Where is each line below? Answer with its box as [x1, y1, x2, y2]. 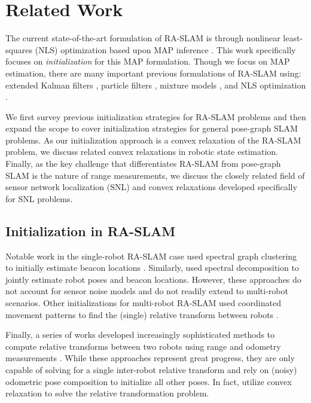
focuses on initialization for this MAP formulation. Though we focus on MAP [5, 55, 290, 68]
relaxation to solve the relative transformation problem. [5, 387, 209, 399]
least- [283, 32, 303, 44]
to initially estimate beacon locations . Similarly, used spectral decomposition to [5, 261, 299, 274]
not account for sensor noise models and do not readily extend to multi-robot [5, 285, 288, 297]
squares [5, 43, 32, 56]
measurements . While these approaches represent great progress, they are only [5, 352, 295, 364]
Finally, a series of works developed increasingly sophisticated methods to [5, 328, 275, 341]
